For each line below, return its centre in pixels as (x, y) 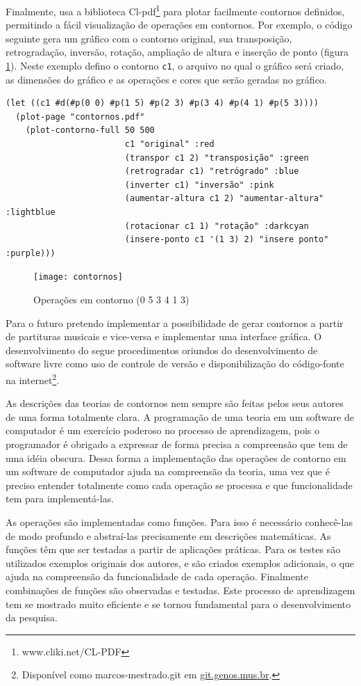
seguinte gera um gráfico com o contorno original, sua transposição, (149, 38)
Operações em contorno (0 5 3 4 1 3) (111, 300)
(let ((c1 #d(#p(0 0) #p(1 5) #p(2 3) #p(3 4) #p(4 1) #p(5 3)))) (162, 103)
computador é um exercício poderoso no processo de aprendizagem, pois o (162, 430)
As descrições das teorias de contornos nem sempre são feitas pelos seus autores (175, 403)
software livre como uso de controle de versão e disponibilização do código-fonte (175, 364)
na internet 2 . (33, 379)
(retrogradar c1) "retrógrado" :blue (212, 171)
